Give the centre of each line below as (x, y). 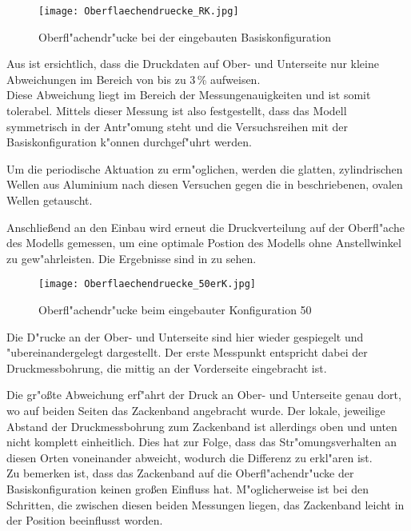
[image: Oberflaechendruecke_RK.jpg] (139, 11)
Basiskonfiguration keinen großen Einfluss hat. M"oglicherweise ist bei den (188, 488)
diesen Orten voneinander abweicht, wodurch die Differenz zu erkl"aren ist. (190, 457)
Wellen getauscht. (50, 200)
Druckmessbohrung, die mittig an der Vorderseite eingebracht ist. (167, 367)
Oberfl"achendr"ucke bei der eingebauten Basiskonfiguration (185, 36)
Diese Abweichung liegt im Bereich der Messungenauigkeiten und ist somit (189, 95)
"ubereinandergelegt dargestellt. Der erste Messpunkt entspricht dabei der (187, 352)
